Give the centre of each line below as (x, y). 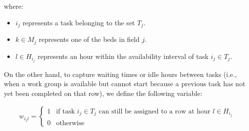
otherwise (70, 123)
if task (65, 111)
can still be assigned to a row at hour (155, 111)
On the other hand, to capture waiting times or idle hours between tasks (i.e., (121, 74)
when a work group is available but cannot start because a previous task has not (125, 84)
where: (14, 6)
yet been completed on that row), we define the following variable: (103, 93)
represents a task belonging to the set (79, 22)
